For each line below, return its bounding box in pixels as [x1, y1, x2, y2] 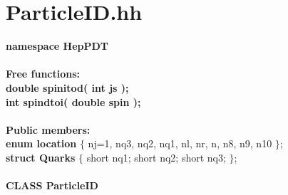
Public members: [6, 122, 91, 137]
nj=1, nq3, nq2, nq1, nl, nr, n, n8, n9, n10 [88, 136, 272, 151]
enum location [6, 136, 77, 151]
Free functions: [6, 66, 81, 81]
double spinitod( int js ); [6, 80, 129, 95]
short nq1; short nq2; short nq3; [86, 149, 226, 164]
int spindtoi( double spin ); [6, 94, 141, 109]
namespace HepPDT [6, 38, 109, 53]
